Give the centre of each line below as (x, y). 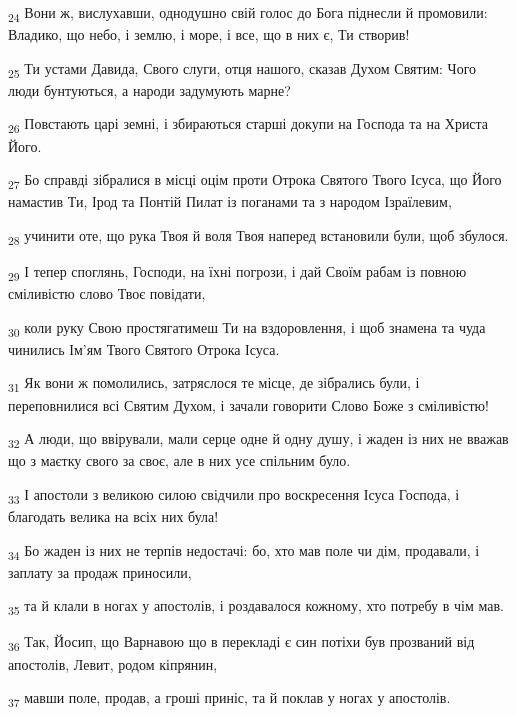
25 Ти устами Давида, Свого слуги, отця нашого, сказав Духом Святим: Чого (242, 69)
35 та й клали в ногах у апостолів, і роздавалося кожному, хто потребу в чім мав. (256, 607)
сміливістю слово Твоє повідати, (107, 293)
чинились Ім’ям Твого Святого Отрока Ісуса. (144, 348)
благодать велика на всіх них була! (113, 516)
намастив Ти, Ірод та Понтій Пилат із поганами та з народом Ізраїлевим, (230, 201)
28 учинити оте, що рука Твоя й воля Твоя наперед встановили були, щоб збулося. (258, 236)
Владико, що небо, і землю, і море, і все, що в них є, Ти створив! (209, 34)
